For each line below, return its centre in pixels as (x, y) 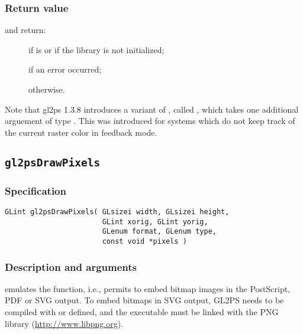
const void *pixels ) (144, 241)
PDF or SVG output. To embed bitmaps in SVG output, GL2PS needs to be (144, 300)
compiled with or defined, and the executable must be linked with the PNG (142, 311)
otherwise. (47, 89)
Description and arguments (71, 266)
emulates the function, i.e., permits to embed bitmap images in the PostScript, (148, 288)
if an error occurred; (65, 69)
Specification (36, 190)
